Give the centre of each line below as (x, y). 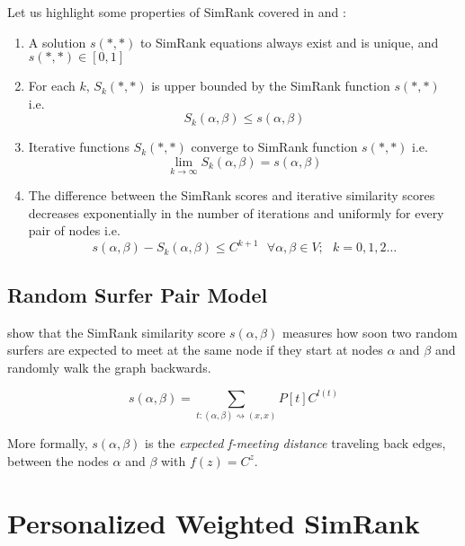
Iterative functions (79, 147)
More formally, (48, 443)
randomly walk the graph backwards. (109, 367)
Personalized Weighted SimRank (214, 522)
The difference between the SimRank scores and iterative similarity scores (232, 195)
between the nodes (58, 460)
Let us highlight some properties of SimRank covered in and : (177, 12)
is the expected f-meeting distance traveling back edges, (295, 443)
